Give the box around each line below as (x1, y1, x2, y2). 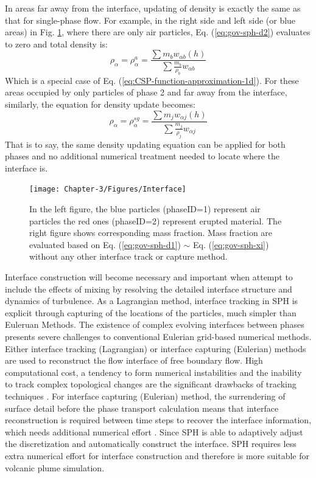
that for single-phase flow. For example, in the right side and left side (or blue (5, 13, 296, 26)
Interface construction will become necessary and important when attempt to (5, 271, 293, 283)
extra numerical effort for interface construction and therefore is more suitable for (5, 449, 309, 462)
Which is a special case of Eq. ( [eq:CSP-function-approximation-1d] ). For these (5, 74, 299, 86)
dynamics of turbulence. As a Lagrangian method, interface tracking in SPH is (5, 294, 298, 307)
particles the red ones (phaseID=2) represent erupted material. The (29, 214, 282, 227)
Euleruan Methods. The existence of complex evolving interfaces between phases (5, 318, 304, 331)
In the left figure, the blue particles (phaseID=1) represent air (29, 203, 261, 215)
